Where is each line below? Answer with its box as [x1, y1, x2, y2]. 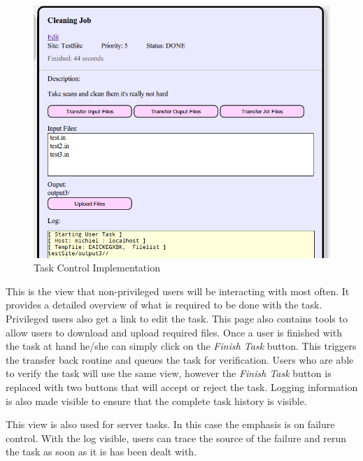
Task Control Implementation [34, 260, 160, 275]
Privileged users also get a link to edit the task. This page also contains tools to [6, 311, 348, 325]
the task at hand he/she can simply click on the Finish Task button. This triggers [6, 339, 357, 353]
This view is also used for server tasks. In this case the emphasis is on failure [6, 417, 335, 432]
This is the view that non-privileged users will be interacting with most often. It [6, 283, 350, 298]
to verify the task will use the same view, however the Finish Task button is [6, 366, 332, 381]
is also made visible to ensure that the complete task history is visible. [6, 393, 307, 408]
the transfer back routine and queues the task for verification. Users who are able [6, 352, 354, 367]
